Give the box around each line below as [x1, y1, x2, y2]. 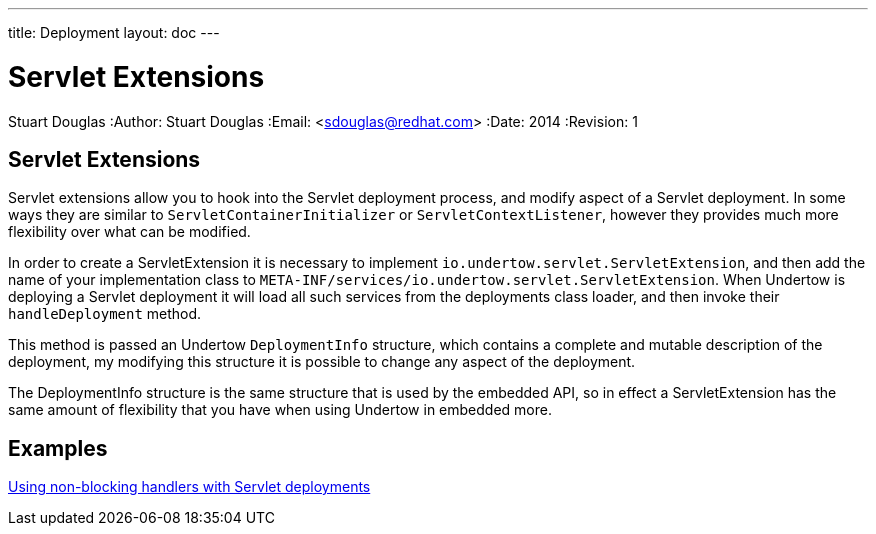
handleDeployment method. [8, 305, 202, 323]
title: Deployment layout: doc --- [8, 24, 220, 41]
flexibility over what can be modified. [8, 223, 251, 241]
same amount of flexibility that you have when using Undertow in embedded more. [8, 401, 552, 419]
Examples [8, 435, 108, 461]
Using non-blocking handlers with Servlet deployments [8, 478, 371, 496]
